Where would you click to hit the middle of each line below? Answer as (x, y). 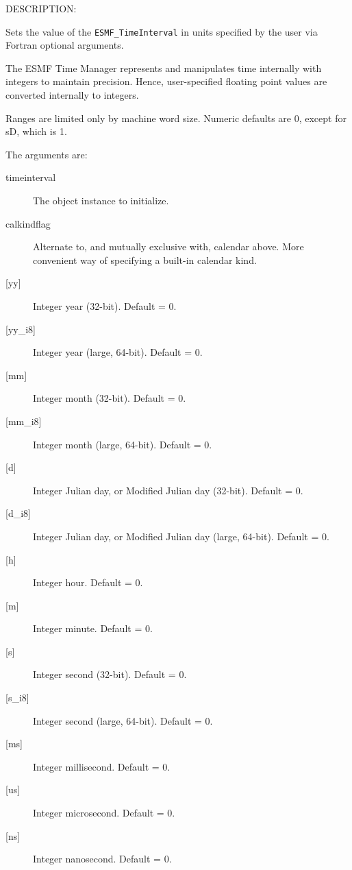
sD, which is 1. (36, 131)
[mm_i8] (24, 421)
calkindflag (28, 223)
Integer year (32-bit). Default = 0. (105, 305)
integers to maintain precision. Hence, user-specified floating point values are (166, 81)
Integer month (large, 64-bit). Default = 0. (123, 444)
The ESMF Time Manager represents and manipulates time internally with (164, 68)
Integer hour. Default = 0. (88, 582)
